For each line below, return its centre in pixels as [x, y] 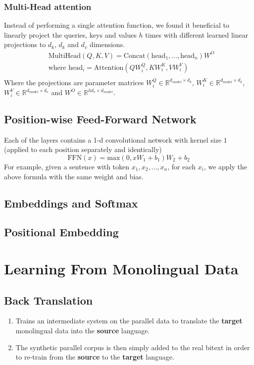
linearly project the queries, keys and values [70, 34]
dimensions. [107, 44]
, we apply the [226, 166]
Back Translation [49, 300]
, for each [182, 166]
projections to [25, 44]
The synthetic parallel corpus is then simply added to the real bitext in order [133, 347]
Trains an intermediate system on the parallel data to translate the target [129, 321]
